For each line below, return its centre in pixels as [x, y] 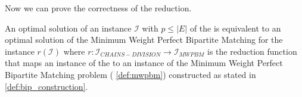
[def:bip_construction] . [46, 86]
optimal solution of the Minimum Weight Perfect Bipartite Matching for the [144, 40]
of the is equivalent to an [235, 28]
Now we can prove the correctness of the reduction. [98, 8]
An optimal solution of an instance [68, 28]
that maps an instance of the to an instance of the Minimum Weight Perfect [144, 63]
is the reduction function [252, 51]
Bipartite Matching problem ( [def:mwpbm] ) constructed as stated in [130, 74]
